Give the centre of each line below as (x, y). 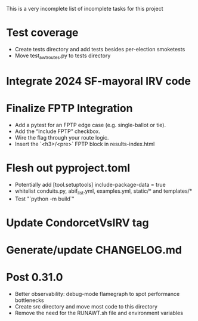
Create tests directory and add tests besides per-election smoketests (100, 49)
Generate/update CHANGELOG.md (94, 250)
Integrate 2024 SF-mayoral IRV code (98, 81)
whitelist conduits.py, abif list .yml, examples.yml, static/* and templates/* (103, 192)
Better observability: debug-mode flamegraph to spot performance (97, 294)
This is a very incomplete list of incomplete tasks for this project (85, 9)
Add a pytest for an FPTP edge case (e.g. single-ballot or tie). (90, 125)
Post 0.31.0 (35, 277)
